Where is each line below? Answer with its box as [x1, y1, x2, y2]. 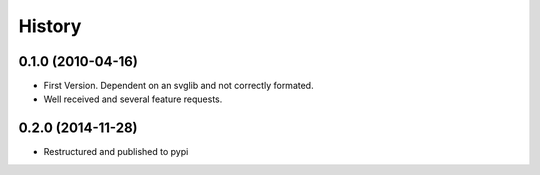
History [18, 15, 82, 37]
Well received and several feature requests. [43, 93, 223, 105]
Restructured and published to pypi [43, 146, 189, 158]
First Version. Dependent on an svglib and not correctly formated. [43, 80, 314, 92]
